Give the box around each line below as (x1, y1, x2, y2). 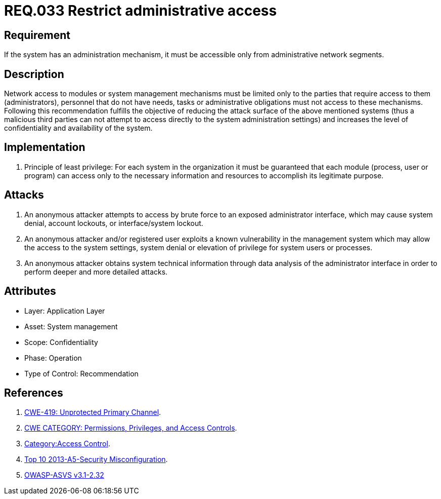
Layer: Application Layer (24, 306, 105, 315)
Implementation (4, 141, 85, 154)
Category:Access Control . (24, 439, 110, 448)
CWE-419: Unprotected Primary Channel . (24, 408, 161, 417)
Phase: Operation (24, 353, 82, 362)
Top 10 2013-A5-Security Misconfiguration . (24, 455, 168, 464)
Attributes (4, 285, 56, 298)
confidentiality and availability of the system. (4, 124, 153, 133)
